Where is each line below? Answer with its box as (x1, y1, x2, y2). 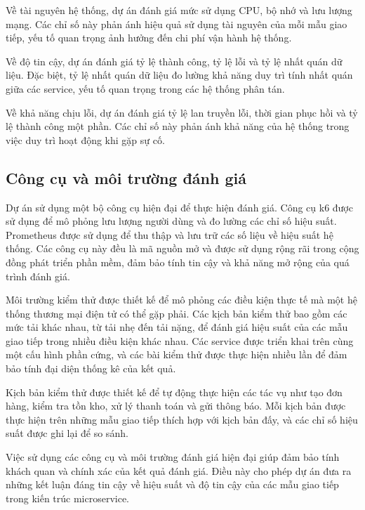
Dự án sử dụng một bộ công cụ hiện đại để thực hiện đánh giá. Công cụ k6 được (6, 200, 353, 214)
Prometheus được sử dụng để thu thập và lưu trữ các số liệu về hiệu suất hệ (6, 227, 333, 242)
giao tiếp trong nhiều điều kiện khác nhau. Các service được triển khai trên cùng (6, 333, 354, 348)
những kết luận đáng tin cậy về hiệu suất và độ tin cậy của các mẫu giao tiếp (6, 477, 339, 492)
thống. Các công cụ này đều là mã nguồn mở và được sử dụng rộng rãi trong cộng (6, 241, 359, 256)
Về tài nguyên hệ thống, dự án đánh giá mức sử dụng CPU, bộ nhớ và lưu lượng (6, 3, 352, 17)
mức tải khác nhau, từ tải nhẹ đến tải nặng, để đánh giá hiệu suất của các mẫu (6, 320, 348, 334)
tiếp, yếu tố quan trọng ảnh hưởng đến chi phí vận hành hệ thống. (6, 30, 292, 45)
